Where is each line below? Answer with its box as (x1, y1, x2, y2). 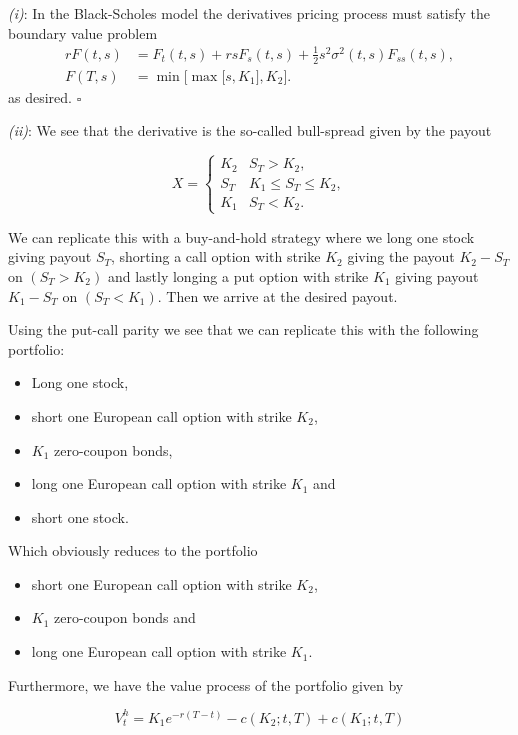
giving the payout (347, 246, 455, 267)
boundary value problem (8, 22, 158, 43)
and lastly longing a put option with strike (107, 265, 369, 286)
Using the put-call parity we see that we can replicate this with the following (8, 319, 479, 340)
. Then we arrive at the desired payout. (157, 285, 398, 306)
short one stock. (31, 506, 129, 527)
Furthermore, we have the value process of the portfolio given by (8, 674, 404, 695)
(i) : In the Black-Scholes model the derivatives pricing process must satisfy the (8, 3, 491, 23)
